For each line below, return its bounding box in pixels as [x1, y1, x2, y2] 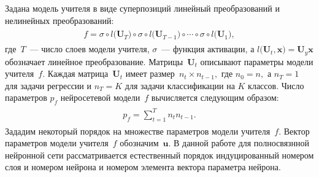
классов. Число [248, 79, 304, 92]
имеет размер [125, 67, 175, 80]
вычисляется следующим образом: [151, 91, 279, 104]
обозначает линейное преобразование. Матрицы [5, 55, 183, 68]
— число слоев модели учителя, [29, 42, 150, 55]
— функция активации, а [161, 42, 255, 55]
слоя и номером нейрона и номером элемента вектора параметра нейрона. [5, 160, 281, 173]
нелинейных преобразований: [5, 14, 114, 26]
